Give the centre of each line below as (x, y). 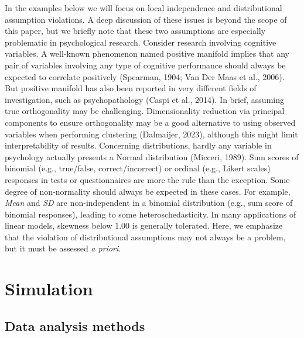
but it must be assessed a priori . (63, 248)
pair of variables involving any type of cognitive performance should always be (145, 65)
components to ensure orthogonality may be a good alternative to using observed (150, 122)
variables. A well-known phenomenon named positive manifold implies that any (147, 54)
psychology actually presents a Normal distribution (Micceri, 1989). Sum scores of (152, 156)
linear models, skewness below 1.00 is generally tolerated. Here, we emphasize (144, 225)
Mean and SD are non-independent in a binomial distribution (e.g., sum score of (149, 203)
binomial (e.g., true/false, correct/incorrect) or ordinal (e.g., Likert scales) (138, 168)
